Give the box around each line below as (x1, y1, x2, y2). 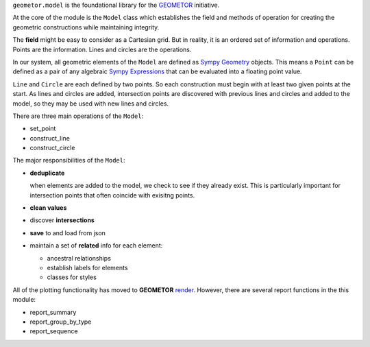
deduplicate (29, 169, 65, 177)
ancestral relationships (47, 254, 111, 262)
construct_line (29, 134, 70, 142)
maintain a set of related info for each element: (29, 241, 163, 250)
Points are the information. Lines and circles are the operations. (12, 45, 192, 53)
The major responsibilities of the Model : (12, 156, 126, 165)
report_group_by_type (29, 318, 92, 326)
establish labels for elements (47, 263, 128, 272)
